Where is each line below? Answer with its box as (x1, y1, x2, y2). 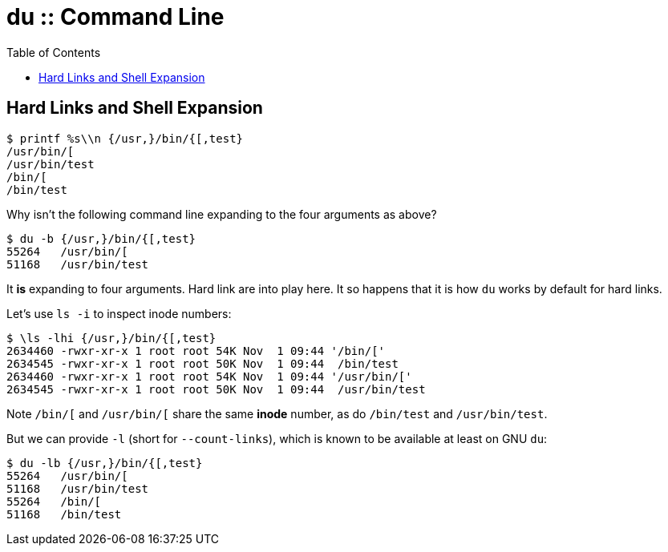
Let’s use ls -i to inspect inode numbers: (6, 306, 232, 320)
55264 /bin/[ (6, 494, 102, 508)
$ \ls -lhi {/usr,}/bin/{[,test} (6, 331, 217, 344)
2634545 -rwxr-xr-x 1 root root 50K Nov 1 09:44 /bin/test (6, 357, 399, 370)
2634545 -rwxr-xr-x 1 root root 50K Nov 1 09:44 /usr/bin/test (6, 382, 426, 396)
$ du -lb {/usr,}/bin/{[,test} (6, 456, 203, 469)
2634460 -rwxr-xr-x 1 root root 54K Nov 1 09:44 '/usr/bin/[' (6, 369, 412, 383)
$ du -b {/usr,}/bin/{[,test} (6, 232, 196, 245)
